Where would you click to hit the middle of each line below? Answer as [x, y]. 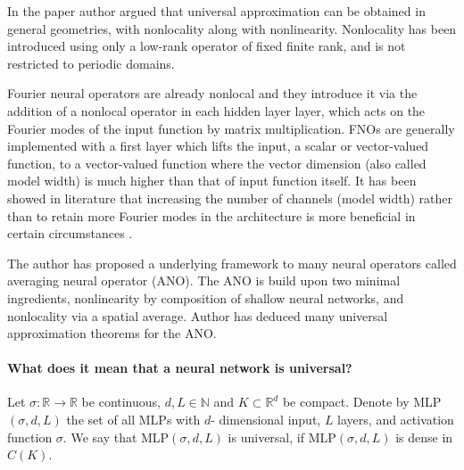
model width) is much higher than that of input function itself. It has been [212, 181]
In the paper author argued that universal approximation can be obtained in [216, 11]
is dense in [424, 437]
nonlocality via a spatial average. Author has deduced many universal [198, 315]
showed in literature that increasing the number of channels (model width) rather [230, 198]
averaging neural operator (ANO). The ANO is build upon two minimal [204, 280]
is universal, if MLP [282, 437]
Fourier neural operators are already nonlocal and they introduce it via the [212, 93]
